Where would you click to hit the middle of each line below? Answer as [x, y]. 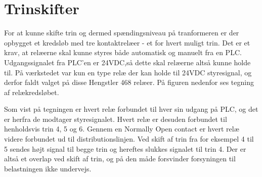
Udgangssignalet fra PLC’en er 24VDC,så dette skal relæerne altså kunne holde [127, 62]
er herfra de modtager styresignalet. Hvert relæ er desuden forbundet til [116, 119]
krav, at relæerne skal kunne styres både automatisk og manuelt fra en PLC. [123, 52]
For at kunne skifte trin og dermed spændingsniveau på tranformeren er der [122, 33]
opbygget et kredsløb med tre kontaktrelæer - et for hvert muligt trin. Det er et [127, 42]
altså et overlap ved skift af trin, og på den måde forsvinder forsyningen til [120, 159]
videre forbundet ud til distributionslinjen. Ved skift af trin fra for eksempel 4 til [129, 139]
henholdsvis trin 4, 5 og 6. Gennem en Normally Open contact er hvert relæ [122, 129]
